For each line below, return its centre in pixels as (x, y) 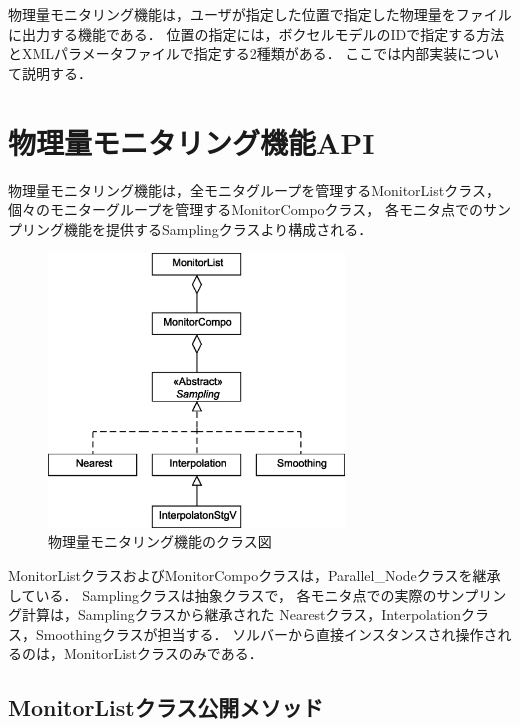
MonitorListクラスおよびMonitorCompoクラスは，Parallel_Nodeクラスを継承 (254, 574)
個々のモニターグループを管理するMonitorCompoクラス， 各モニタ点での (245, 209)
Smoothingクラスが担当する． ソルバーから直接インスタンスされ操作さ (266, 633)
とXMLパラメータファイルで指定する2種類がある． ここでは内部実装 (233, 53)
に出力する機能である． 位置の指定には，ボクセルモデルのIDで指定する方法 (256, 33)
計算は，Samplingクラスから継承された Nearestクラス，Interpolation (241, 614)
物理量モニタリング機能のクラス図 (160, 541)
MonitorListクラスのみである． (163, 653)
